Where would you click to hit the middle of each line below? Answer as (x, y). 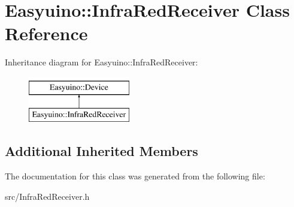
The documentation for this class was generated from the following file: (135, 176)
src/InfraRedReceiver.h (47, 196)
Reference (46, 33)
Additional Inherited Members (101, 151)
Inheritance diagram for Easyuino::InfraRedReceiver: (101, 62)
